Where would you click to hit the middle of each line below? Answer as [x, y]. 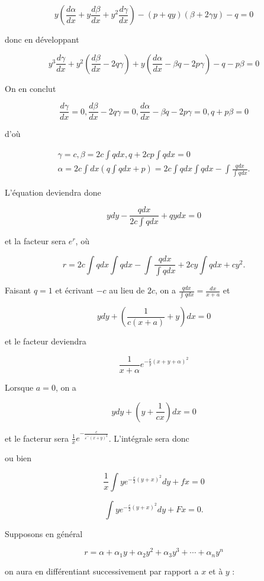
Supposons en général [44, 533]
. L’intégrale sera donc [149, 438]
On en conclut [30, 88]
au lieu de [127, 290]
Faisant [18, 290]
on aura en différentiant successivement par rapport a [102, 571]
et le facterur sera [37, 438]
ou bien [18, 458]
